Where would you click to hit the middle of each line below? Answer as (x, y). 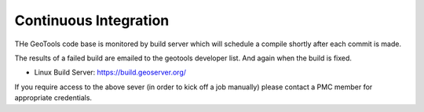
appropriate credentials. (53, 98)
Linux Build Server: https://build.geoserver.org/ (110, 72)
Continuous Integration (92, 20)
